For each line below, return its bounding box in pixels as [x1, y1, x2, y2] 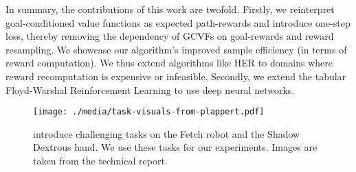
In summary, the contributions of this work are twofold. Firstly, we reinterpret [5, 2, 335, 16]
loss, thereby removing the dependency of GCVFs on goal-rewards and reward [5, 29, 334, 43]
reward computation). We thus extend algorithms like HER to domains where [5, 56, 333, 70]
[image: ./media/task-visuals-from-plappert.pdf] [33, 107, 265, 117]
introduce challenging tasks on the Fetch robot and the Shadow [33, 126, 300, 140]
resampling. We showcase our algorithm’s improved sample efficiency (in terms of [5, 42, 347, 56]
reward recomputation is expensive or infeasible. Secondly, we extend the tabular [5, 69, 346, 83]
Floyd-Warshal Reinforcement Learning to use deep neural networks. [5, 82, 295, 97]
